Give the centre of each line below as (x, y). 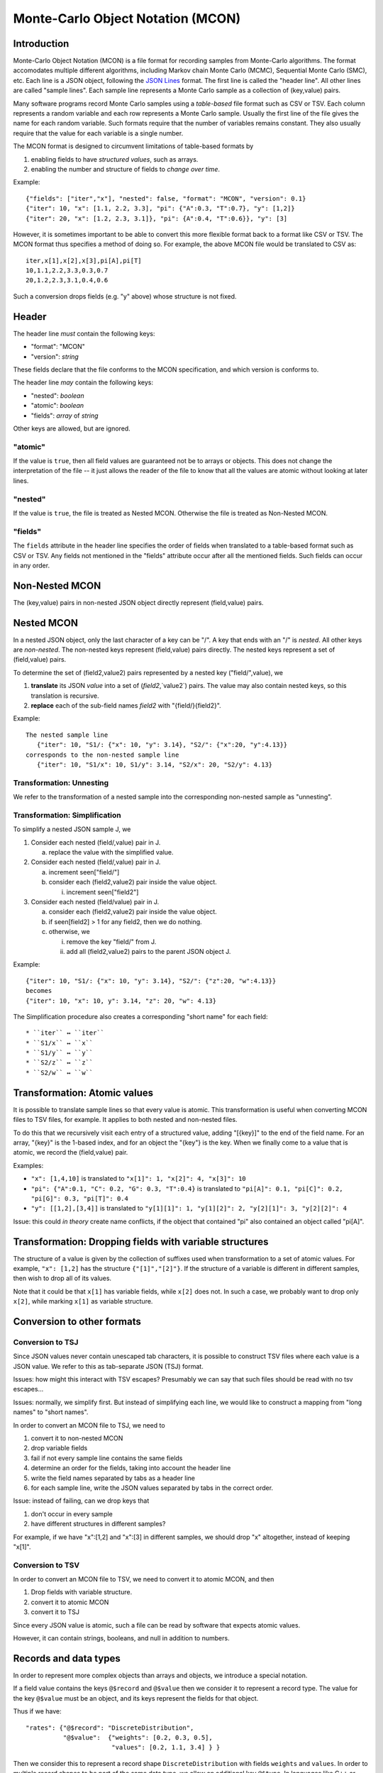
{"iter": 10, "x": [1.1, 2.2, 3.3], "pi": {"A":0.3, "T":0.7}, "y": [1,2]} (160, 209)
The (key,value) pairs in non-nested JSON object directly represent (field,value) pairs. (138, 602)
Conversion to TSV (46, 1565)
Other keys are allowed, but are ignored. (72, 428)
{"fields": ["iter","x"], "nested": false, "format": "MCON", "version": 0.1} (166, 198)
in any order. (31, 565)
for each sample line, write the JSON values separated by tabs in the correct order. (152, 1488)
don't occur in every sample (72, 1513)
